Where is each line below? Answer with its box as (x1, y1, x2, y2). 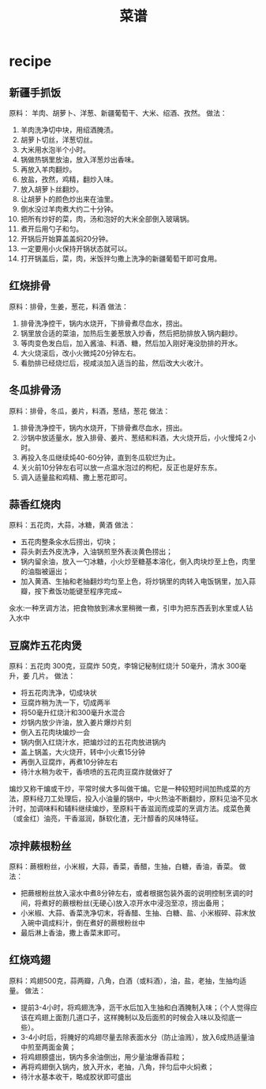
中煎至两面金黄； (20, 1042, 77, 1052)
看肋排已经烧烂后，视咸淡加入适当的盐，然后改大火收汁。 (20, 358, 208, 367)
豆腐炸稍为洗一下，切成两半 (20, 698, 111, 707)
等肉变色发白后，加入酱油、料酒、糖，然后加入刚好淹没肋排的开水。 (20, 338, 242, 348)
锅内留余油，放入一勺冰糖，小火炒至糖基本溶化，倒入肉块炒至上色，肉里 (20, 557, 256, 566)
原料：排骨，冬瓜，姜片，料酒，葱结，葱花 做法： (9, 406, 170, 416)
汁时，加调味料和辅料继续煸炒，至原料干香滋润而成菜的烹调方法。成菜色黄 (9, 804, 251, 813)
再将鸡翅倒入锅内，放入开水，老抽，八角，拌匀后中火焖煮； (20, 1062, 215, 1072)
